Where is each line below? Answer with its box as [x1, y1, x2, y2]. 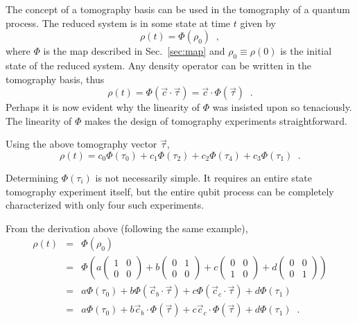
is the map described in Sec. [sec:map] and [43, 44, 225, 58]
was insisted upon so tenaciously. [212, 100, 352, 114]
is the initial [280, 44, 332, 58]
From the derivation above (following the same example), [6, 220, 248, 235]
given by [240, 15, 276, 30]
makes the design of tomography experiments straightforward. [85, 113, 347, 128]
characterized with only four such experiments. [6, 198, 204, 212]
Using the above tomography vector [6, 137, 157, 151]
